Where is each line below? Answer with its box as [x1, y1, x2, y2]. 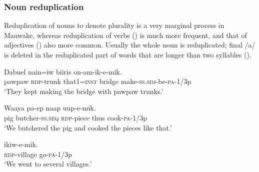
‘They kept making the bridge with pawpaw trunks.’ [4, 85, 163, 96]
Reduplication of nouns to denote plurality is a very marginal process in [4, 20, 224, 30]
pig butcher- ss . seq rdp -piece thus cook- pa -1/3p [4, 112, 147, 122]
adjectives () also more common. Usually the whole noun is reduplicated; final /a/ [4, 39, 255, 50]
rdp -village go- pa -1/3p [4, 148, 72, 159]
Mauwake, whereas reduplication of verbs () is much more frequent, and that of [4, 29, 247, 40]
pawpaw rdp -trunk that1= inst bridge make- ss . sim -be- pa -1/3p [4, 76, 191, 86]
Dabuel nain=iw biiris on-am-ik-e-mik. [4, 66, 122, 76]
